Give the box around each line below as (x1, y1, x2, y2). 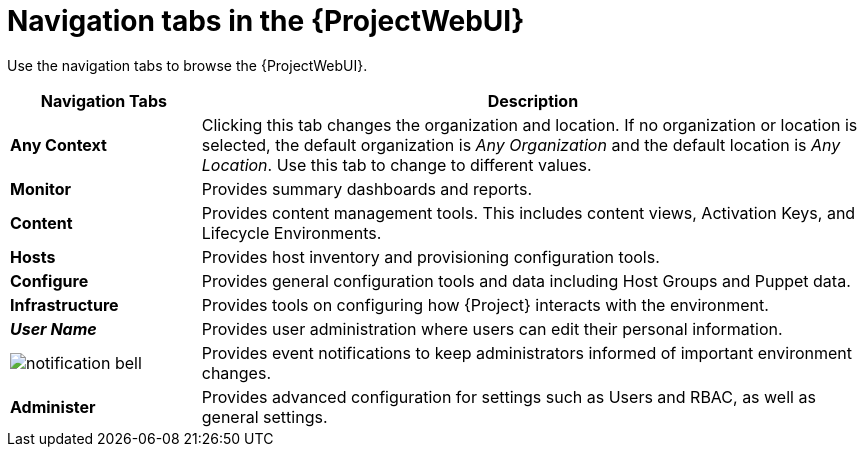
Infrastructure (10, 294, 119, 315)
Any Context (10, 134, 107, 155)
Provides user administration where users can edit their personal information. (201, 318, 783, 339)
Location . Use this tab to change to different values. (201, 154, 592, 175)
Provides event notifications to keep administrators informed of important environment (201, 342, 852, 363)
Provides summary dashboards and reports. (201, 178, 532, 199)
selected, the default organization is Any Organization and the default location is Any (201, 134, 841, 155)
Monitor (10, 178, 72, 199)
